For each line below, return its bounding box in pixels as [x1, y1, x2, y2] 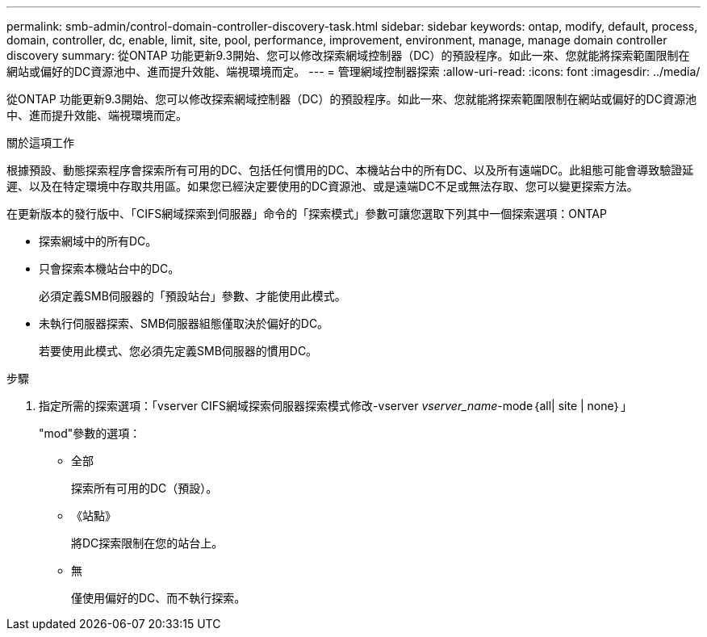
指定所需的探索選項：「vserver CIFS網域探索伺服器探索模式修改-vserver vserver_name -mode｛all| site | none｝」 [39, 399, 633, 413]
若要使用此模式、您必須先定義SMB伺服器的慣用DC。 [39, 344, 318, 358]
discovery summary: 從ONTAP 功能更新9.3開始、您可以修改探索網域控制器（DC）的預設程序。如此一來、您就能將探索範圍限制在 [6, 48, 690, 62]
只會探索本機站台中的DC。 [39, 262, 180, 275]
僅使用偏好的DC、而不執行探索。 [71, 591, 246, 605]
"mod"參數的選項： [39, 426, 141, 440]
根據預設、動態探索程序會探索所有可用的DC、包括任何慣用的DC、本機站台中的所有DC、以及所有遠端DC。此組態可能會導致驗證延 [6, 163, 694, 177]
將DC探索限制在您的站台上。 [71, 536, 224, 550]
